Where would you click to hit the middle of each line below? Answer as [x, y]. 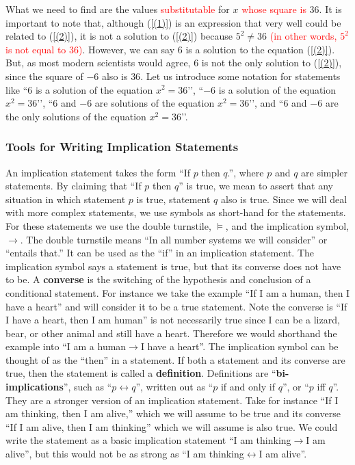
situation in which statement [66, 199]
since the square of [44, 76]
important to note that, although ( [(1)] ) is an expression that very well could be [173, 22]
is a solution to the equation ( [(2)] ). [260, 49]
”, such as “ [88, 387]
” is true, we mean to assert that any [256, 186]
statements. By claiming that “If [74, 186]
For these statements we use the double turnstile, [108, 225]
